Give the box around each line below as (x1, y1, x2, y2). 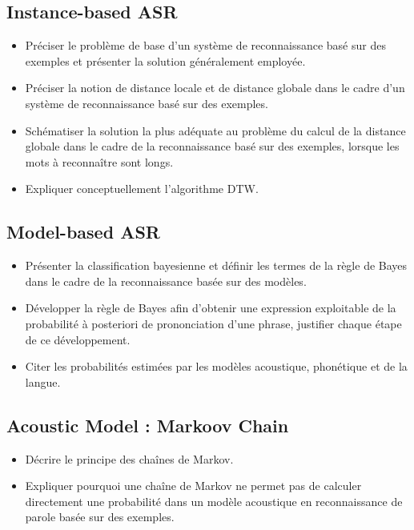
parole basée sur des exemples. (25, 508, 175, 525)
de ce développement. (25, 331, 131, 347)
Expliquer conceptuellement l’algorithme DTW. (25, 180, 259, 197)
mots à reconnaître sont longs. (25, 153, 174, 170)
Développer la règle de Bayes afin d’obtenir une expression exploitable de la (25, 299, 396, 316)
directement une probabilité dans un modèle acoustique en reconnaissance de (25, 492, 403, 509)
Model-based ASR (6, 219, 160, 244)
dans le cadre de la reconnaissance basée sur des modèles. (25, 272, 307, 289)
